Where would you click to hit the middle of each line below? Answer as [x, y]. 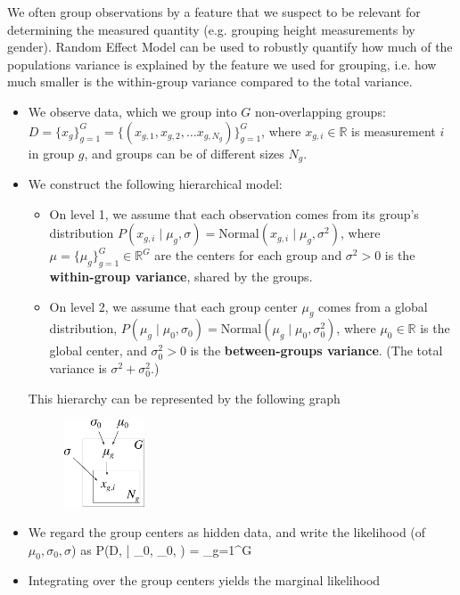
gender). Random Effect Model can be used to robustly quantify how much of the [230, 47]
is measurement [394, 130]
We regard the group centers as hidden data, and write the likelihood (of [227, 532]
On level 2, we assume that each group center [173, 306]
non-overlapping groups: [320, 111]
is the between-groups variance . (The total [316, 350]
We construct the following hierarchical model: [155, 184]
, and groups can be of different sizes [184, 153]
